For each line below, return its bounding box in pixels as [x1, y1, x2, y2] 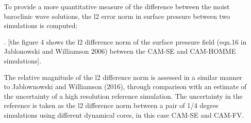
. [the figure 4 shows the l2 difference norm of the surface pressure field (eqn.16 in [4, 36, 247, 46]
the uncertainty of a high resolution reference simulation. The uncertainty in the [4, 91, 243, 101]
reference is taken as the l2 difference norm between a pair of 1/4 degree [4, 100, 219, 110]
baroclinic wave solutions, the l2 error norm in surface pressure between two [4, 11, 230, 21]
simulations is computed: [4, 20, 78, 31]
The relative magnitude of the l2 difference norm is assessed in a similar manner [4, 72, 242, 82]
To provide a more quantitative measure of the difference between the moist [4, 1, 230, 11]
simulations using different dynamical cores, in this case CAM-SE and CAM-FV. [4, 109, 244, 120]
